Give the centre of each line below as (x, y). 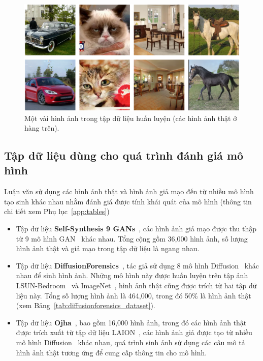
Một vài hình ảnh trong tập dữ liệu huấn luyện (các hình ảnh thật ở (131, 118)
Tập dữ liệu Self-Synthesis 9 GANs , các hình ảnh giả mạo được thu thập (136, 229)
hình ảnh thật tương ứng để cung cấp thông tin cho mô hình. (111, 352)
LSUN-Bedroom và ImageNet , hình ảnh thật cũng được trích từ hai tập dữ (136, 285)
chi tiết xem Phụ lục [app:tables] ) (57, 211)
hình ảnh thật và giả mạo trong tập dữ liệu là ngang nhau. (108, 248)
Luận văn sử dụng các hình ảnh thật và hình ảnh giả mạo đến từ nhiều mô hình (129, 191)
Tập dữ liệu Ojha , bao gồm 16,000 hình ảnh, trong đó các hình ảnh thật (131, 322)
